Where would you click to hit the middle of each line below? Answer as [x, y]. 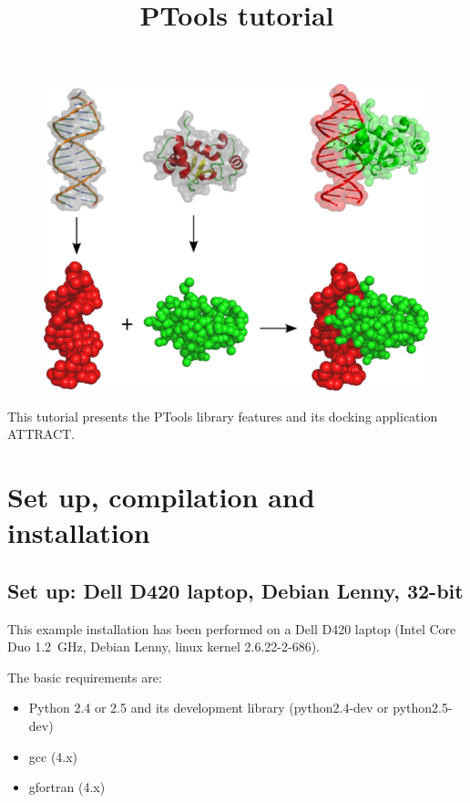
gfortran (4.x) [67, 787]
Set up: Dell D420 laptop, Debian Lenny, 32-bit [235, 590]
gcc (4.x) [53, 756]
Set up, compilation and [161, 496]
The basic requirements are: [85, 677]
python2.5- [423, 708]
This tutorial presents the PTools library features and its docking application [223, 416]
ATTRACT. [41, 434]
